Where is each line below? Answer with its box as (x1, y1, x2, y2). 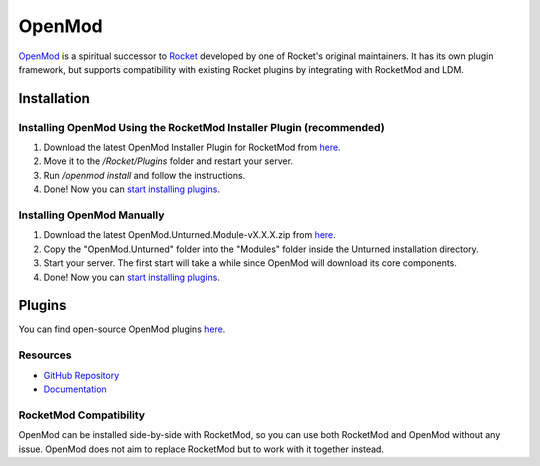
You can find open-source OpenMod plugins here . (18, 323, 226, 335)
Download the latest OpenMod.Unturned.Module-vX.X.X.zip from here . (43, 229, 337, 241)
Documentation (43, 383, 107, 395)
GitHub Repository (43, 369, 120, 381)
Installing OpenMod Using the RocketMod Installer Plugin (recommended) (18, 120, 385, 134)
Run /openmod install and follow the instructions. (43, 169, 246, 181)
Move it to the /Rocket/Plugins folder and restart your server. (43, 155, 294, 167)
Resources (18, 348, 72, 362)
